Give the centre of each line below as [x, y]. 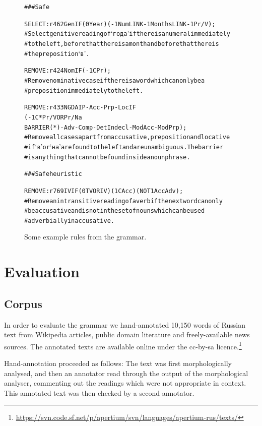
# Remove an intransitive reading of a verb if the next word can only [123, 201]
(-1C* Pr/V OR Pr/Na [53, 117]
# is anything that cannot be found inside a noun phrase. [107, 157]
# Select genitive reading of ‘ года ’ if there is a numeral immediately [127, 33]
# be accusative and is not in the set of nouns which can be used [115, 211]
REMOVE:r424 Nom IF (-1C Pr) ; [68, 71]
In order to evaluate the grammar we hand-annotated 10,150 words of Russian [125, 324]
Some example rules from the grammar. [85, 237]
